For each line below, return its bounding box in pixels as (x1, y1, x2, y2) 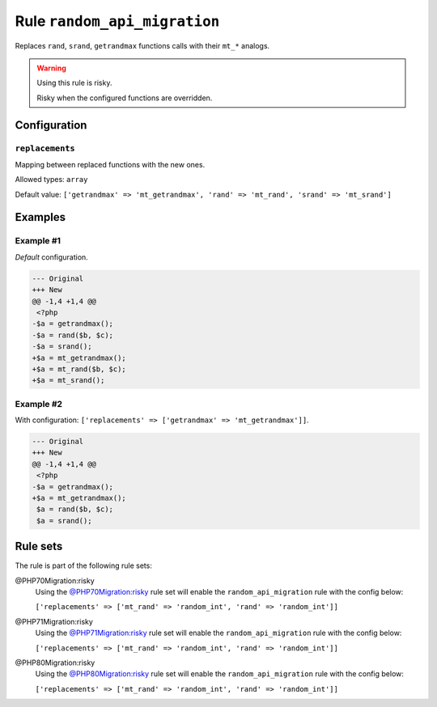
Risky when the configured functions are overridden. (36, 93, 213, 103)
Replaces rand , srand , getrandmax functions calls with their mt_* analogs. (15, 40, 270, 50)
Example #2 (15, 398, 63, 409)
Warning (36, 63, 66, 73)
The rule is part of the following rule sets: (15, 561, 153, 570)
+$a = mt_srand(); (32, 376, 105, 385)
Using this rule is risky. (36, 78, 112, 88)
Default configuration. (15, 252, 88, 262)
